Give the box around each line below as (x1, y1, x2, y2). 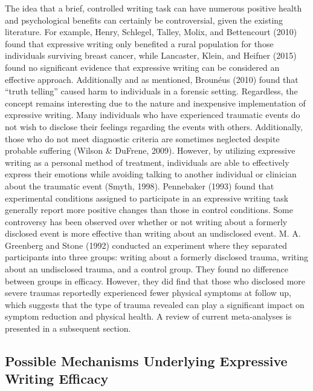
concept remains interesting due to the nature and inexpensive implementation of (5, 96, 306, 109)
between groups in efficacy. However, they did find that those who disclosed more (5, 274, 305, 287)
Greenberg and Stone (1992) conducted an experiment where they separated (5, 238, 288, 251)
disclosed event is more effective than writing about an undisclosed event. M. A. (5, 227, 301, 240)
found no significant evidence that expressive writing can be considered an (5, 61, 280, 73)
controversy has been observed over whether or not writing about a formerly (5, 215, 288, 228)
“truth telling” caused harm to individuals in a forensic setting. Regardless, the (5, 85, 298, 97)
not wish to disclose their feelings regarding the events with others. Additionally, (5, 120, 303, 133)
